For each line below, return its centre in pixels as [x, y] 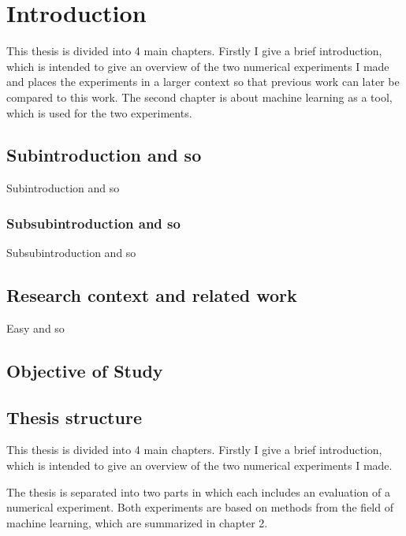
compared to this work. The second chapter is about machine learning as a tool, [199, 97]
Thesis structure [74, 417]
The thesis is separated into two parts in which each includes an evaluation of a [199, 491]
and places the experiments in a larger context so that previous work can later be [203, 82]
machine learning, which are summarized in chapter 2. [137, 522]
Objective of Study [85, 370]
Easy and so [35, 328]
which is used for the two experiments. [99, 112]
